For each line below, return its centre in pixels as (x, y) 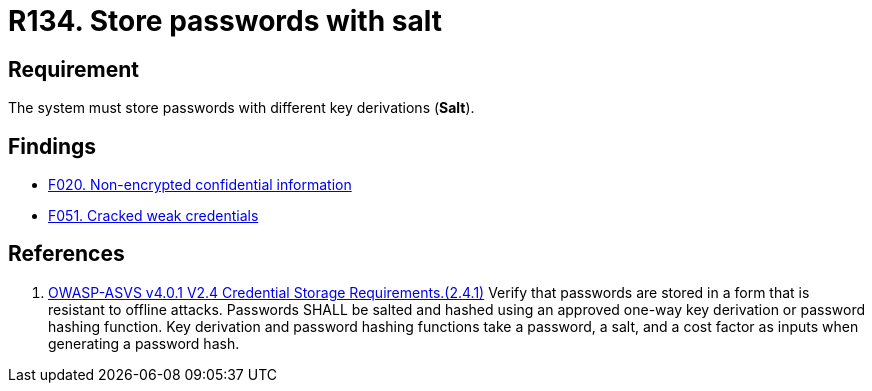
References (66, 254)
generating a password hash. (144, 343)
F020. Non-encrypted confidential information (200, 185)
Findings (52, 146)
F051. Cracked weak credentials (153, 216)
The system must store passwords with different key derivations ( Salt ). (241, 108)
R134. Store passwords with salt (225, 21)
